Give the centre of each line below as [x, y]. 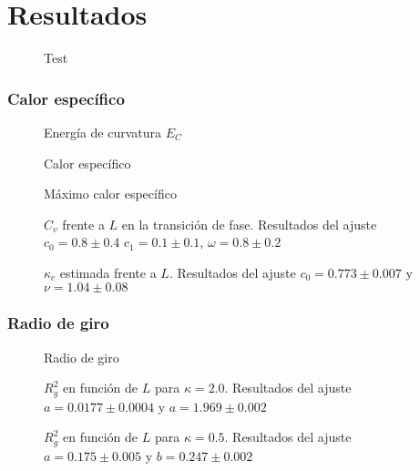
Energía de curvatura [103, 132]
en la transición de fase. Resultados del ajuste [249, 224]
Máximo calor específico [110, 194]
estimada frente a [108, 272]
